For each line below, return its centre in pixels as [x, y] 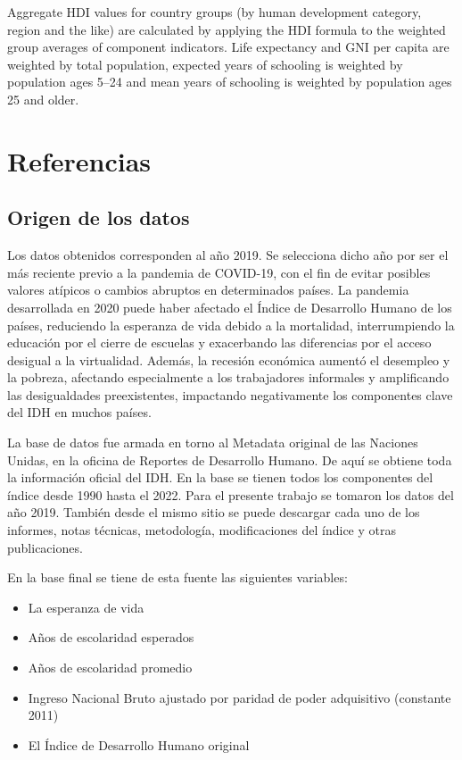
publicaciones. [45, 547]
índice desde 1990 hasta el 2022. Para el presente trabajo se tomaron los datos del [231, 494]
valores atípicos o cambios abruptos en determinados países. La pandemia [208, 290]
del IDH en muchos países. [79, 412]
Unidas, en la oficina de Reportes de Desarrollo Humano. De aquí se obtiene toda [230, 459]
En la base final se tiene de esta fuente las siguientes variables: [177, 577]
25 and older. [43, 99]
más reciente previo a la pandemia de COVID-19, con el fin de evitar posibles [219, 272]
